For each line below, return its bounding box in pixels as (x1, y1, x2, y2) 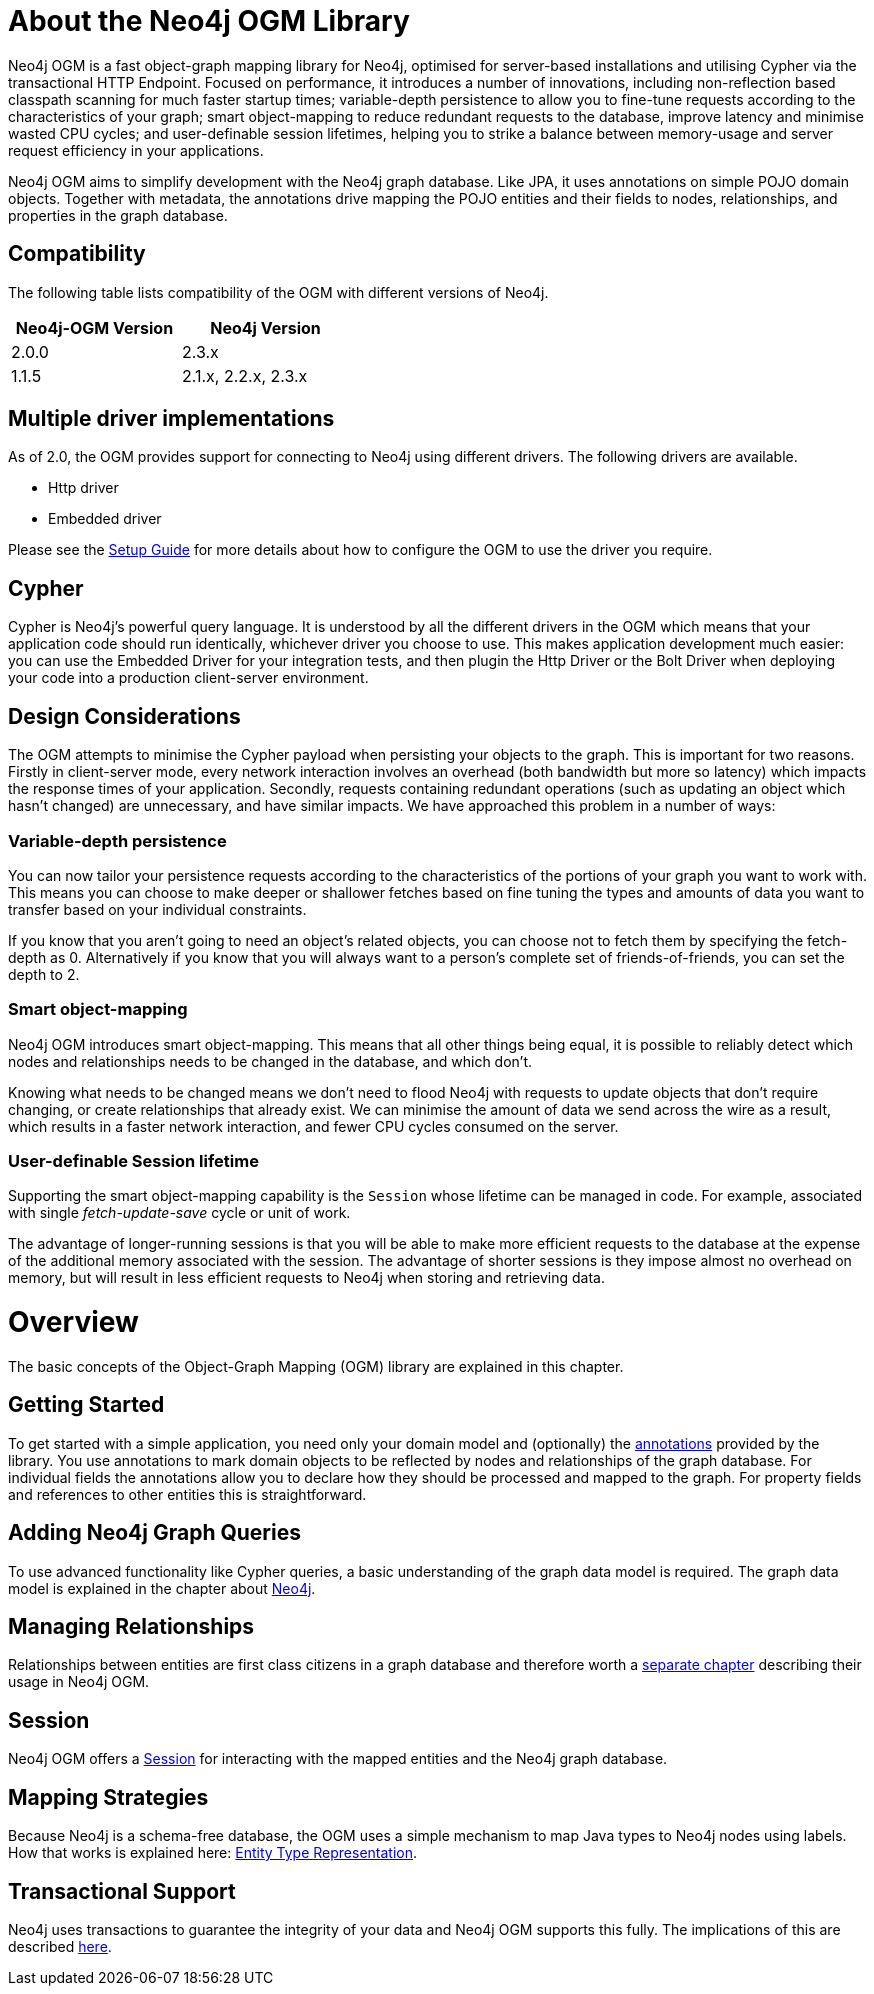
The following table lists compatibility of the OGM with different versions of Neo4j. (8, 283, 549, 301)
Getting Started (8, 1392, 165, 1418)
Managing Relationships (8, 1613, 255, 1639)
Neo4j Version (210, 317, 321, 338)
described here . (8, 1937, 112, 1955)
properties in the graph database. (8, 206, 228, 224)
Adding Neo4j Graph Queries (8, 1520, 301, 1546)
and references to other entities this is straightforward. (8, 1485, 367, 1503)
